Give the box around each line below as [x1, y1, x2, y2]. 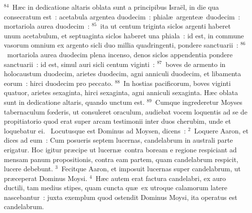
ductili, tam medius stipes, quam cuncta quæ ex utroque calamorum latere [4, 182, 228, 193]
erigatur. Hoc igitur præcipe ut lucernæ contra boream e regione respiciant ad [4, 144, 237, 154]
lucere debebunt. [4, 164, 53, 174]
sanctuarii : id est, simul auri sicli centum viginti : [4, 59, 155, 69]
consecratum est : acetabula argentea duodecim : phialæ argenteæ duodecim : [4, 11, 240, 21]
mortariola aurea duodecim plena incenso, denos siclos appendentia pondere [7, 49, 233, 59]
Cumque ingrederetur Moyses [155, 97, 243, 107]
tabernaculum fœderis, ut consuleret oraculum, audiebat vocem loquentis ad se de [4, 106, 248, 116]
